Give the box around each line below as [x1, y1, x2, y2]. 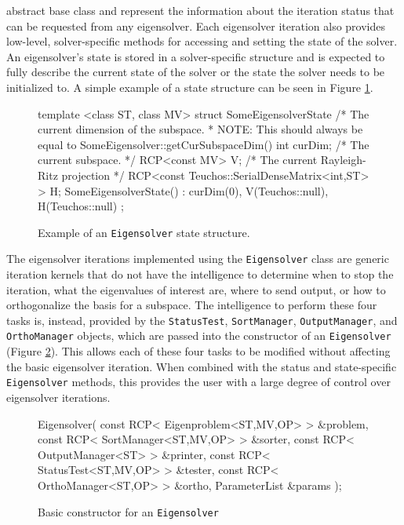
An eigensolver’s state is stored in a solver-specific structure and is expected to [6, 48, 385, 64]
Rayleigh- [320, 151, 366, 168]
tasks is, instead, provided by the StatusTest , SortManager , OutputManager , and [6, 312, 398, 328]
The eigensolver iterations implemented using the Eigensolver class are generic [6, 250, 389, 267]
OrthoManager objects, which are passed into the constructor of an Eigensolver [6, 327, 391, 344]
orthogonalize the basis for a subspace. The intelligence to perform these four [6, 297, 377, 313]
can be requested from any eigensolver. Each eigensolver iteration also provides [6, 17, 386, 34]
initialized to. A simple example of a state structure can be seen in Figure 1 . [6, 78, 373, 95]
